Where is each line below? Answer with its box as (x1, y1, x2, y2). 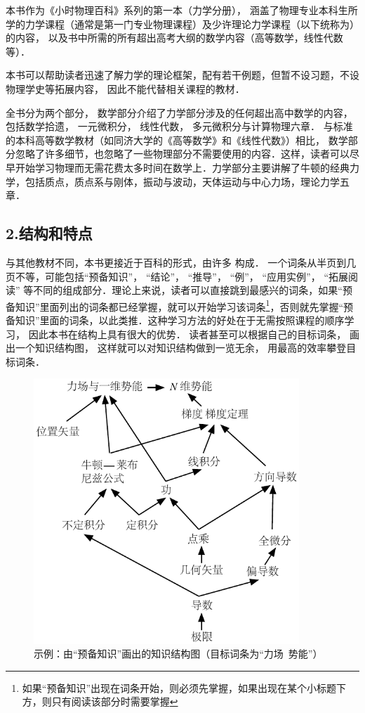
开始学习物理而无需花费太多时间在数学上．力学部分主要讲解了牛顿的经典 (15, 160, 350, 174)
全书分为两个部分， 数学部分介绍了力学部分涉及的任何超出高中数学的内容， (6, 105, 353, 120)
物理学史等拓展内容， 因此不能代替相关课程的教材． (6, 81, 245, 96)
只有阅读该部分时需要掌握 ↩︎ (51, 694, 178, 709)
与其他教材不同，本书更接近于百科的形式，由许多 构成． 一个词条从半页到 (6, 255, 347, 269)
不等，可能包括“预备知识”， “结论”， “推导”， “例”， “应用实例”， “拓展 (15, 269, 348, 283)
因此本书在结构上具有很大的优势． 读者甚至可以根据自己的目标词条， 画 (28, 326, 359, 341)
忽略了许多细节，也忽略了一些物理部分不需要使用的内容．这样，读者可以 (15, 146, 350, 161)
